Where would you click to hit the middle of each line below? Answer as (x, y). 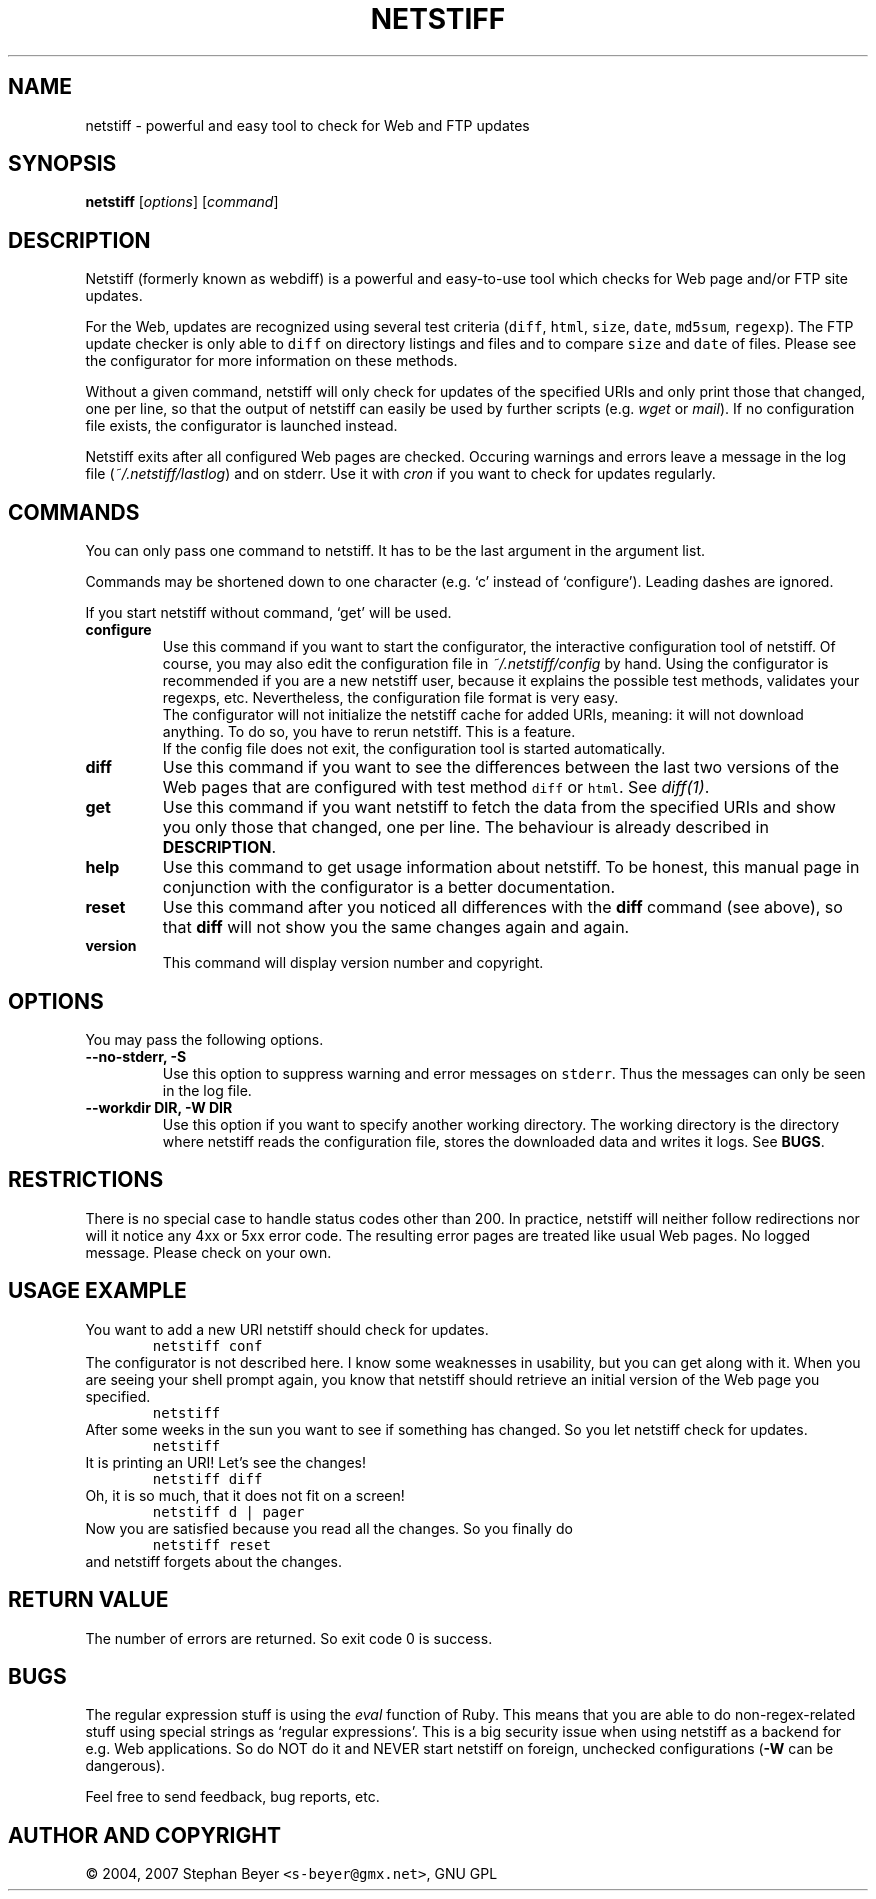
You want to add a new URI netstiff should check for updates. (287, 1329)
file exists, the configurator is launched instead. (241, 426)
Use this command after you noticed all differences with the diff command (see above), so (502, 907)
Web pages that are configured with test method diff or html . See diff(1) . (436, 787)
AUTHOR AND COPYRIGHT (144, 1835)
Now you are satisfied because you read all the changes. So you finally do (329, 1528)
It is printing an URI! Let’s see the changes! (225, 1462)
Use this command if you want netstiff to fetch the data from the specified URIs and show (499, 807)
